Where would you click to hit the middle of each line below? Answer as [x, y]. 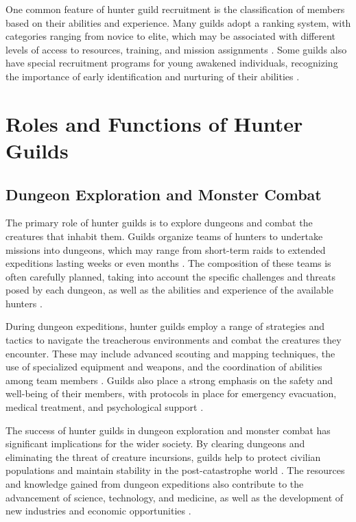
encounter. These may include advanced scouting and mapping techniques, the [170, 353]
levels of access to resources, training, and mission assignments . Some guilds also [176, 49]
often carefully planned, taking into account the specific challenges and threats [170, 276]
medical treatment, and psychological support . [105, 407]
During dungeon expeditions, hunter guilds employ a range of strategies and [165, 326]
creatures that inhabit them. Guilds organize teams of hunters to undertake [164, 236]
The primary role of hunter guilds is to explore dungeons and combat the [159, 223]
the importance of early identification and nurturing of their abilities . [153, 76]
